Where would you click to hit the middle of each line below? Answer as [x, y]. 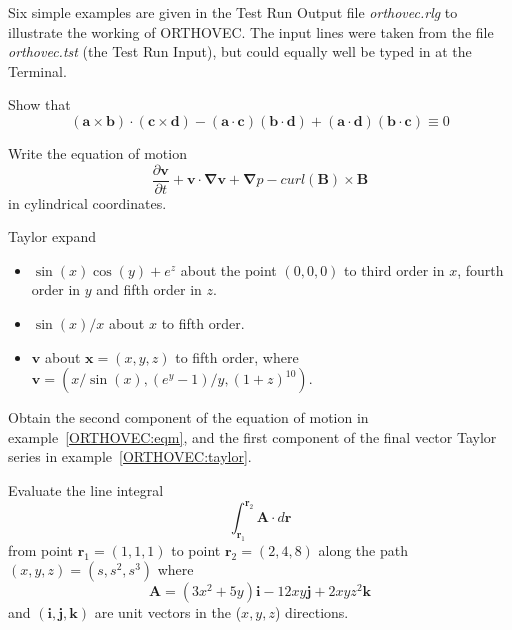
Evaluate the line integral [86, 489]
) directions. [311, 612]
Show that [39, 104]
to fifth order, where [237, 356]
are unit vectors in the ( [168, 612]
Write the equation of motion [97, 152]
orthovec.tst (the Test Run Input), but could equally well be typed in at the [240, 51]
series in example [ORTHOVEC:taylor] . [130, 456]
